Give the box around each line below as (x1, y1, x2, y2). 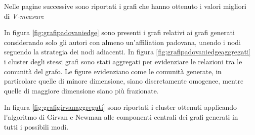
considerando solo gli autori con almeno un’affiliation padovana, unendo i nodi (4, 37, 241, 47)
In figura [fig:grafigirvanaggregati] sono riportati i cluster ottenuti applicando (4, 102, 237, 112)
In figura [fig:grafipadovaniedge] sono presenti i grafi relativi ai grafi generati (4, 27, 235, 38)
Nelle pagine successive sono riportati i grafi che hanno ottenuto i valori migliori (4, 1, 247, 11)
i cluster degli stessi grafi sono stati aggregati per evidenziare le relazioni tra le (4, 56, 242, 66)
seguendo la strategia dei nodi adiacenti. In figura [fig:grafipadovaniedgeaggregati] (4, 46, 251, 57)
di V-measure (4, 10, 44, 21)
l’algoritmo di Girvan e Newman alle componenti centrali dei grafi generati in (4, 111, 238, 122)
